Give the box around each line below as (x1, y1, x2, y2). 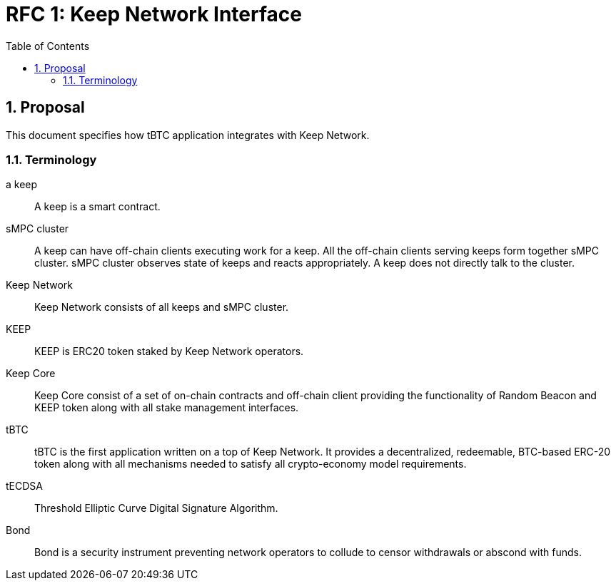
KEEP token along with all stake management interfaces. (34, 401, 299, 414)
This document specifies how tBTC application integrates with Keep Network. (6, 128, 370, 141)
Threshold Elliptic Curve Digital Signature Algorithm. (34, 502, 278, 515)
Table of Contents (6, 39, 90, 52)
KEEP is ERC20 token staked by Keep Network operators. (34, 345, 304, 358)
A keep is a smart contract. (34, 200, 161, 213)
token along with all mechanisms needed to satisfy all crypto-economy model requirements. (34, 458, 467, 471)
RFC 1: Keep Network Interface (6, 2, 302, 26)
